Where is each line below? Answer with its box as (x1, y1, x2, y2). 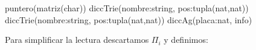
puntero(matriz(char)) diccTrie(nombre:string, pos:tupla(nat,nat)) (5, 2, 249, 14)
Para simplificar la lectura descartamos (5, 33, 149, 46)
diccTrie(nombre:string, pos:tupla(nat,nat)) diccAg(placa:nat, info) (5, 13, 252, 26)
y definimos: (164, 33, 208, 46)
